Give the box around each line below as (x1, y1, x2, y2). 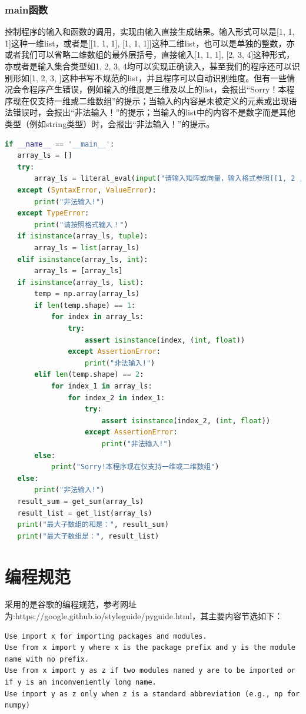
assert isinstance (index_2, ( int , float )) (101, 416, 271, 425)
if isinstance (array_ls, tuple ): (17, 232, 148, 241)
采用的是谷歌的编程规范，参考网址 (5, 598, 137, 610)
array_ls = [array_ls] (34, 267, 123, 275)
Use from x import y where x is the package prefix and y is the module (5, 643, 295, 652)
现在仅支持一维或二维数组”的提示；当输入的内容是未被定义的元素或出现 (12, 94, 289, 107)
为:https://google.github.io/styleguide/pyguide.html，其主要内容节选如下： (5, 610, 283, 622)
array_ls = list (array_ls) (34, 243, 140, 252)
